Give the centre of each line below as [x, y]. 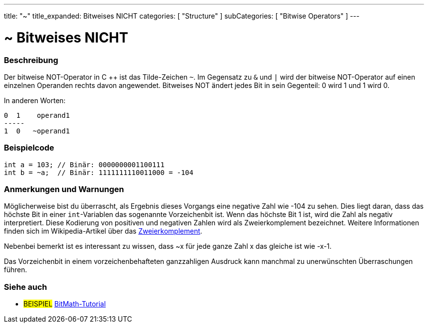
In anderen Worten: [35, 100]
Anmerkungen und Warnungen [64, 189]
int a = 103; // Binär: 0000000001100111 [84, 164]
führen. [16, 270]
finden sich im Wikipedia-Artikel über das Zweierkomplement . [103, 231]
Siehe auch [26, 287]
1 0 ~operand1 [37, 131]
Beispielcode [29, 148]
